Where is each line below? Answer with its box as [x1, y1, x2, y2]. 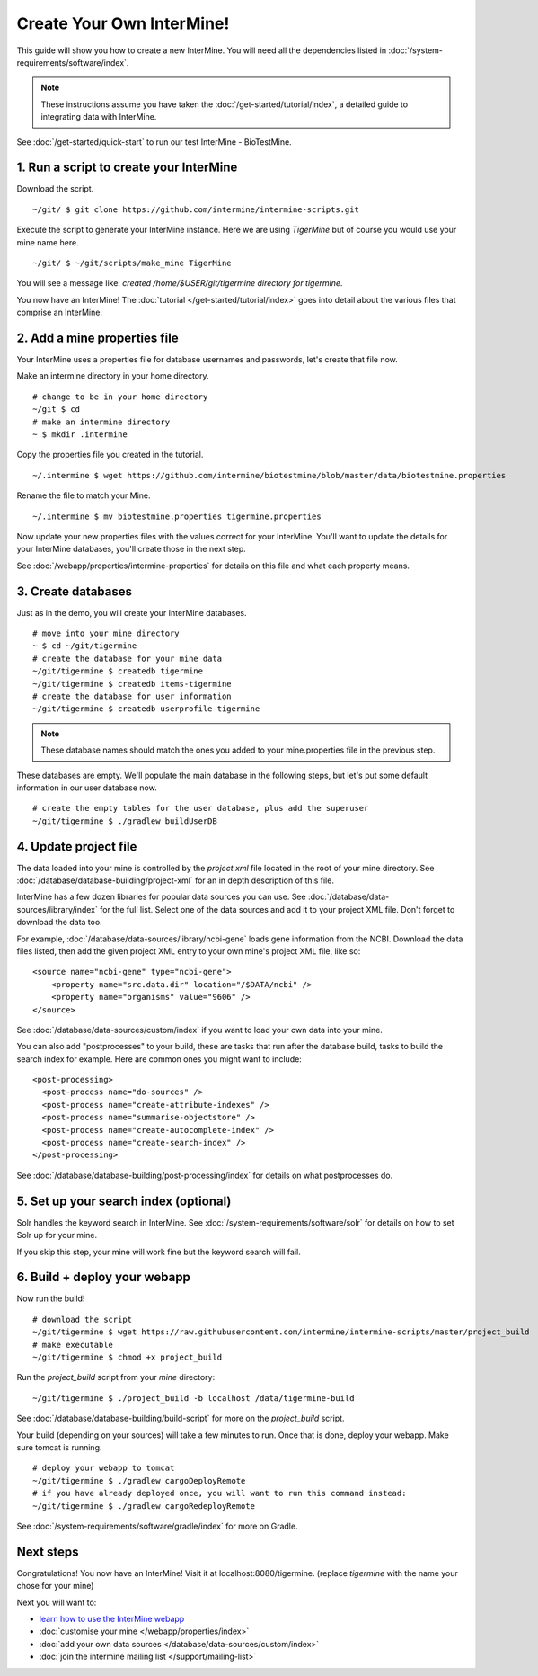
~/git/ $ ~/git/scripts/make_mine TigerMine [32, 257, 233, 268]
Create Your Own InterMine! [16, 13, 230, 33]
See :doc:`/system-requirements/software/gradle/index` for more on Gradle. [16, 1520, 298, 1531]
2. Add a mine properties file [16, 330, 179, 345]
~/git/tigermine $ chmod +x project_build [32, 1351, 223, 1362]
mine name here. [16, 236, 80, 247]
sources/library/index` [16, 904, 99, 914]
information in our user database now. [16, 782, 157, 793]
